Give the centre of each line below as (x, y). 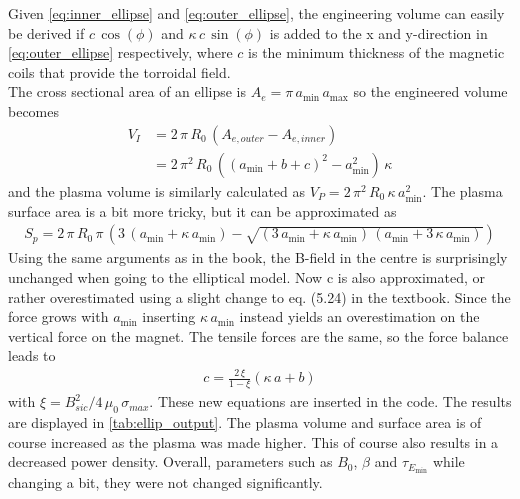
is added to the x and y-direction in (378, 32)
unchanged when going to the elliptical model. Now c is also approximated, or (247, 277)
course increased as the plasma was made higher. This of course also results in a (253, 441)
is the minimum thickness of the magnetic (376, 52)
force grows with (58, 316)
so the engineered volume (430, 91)
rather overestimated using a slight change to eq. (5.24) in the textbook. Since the (259, 296)
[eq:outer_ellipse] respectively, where (120, 52)
